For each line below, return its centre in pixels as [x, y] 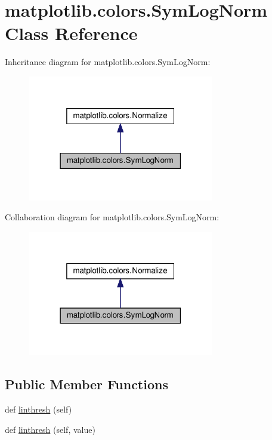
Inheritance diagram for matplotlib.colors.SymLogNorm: [108, 62]
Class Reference [71, 33]
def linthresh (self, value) [50, 429]
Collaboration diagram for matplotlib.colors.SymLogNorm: [112, 217]
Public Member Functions [86, 384]
